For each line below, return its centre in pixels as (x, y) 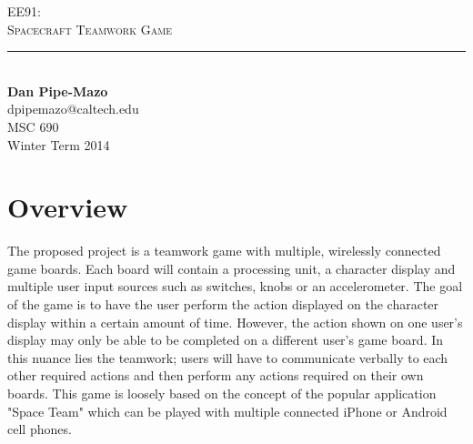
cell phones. (40, 429)
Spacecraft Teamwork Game (90, 29)
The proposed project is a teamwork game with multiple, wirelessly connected (224, 251)
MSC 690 (33, 126)
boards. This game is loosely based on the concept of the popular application (222, 394)
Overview (68, 207)
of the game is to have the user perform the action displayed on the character (223, 304)
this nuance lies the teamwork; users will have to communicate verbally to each (228, 357)
